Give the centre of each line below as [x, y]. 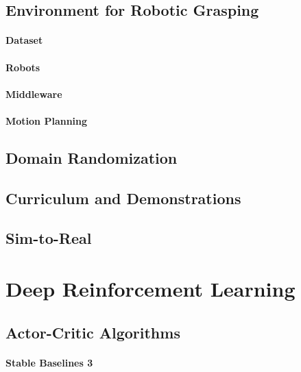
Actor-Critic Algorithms [93, 332]
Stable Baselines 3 [49, 362]
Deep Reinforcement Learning [150, 289]
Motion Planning [47, 120]
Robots [23, 67]
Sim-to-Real [49, 238]
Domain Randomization [92, 157]
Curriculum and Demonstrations [123, 198]
